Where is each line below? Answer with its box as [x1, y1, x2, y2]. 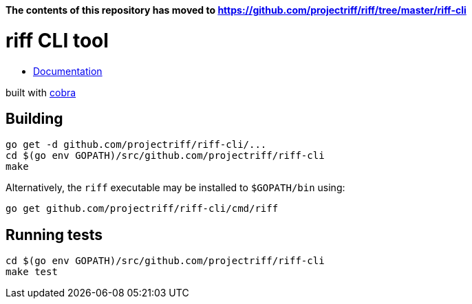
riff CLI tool [6, 28, 109, 52]
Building [6, 109, 63, 127]
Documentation [33, 65, 103, 77]
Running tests [6, 226, 103, 243]
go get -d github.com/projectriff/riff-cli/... [6, 139, 267, 151]
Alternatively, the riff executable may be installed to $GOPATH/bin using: [6, 182, 345, 194]
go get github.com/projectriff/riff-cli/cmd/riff [6, 203, 279, 215]
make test [6, 266, 58, 278]
